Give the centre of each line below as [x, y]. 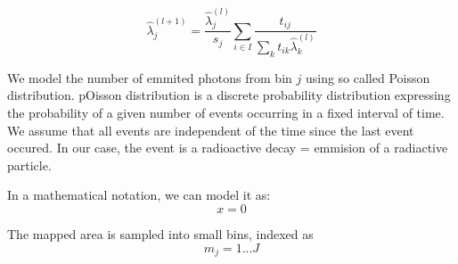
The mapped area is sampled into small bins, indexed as [160, 233]
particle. [29, 165]
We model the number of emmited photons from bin [150, 77]
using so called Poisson [368, 77]
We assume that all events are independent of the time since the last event [211, 130]
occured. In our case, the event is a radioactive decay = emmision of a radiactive [228, 148]
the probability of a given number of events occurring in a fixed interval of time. [226, 112]
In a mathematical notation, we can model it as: [139, 195]
